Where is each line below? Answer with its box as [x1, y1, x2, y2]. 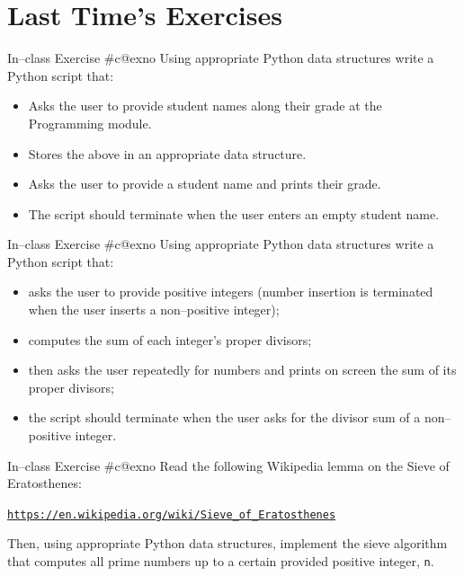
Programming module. [28, 113, 152, 132]
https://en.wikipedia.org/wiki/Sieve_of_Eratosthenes [7, 508, 336, 521]
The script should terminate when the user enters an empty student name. [28, 204, 440, 223]
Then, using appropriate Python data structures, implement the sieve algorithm [7, 534, 448, 553]
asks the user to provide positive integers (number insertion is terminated [28, 282, 433, 301]
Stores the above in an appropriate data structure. [28, 144, 307, 163]
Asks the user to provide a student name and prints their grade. [28, 174, 381, 193]
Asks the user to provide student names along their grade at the [28, 96, 382, 115]
